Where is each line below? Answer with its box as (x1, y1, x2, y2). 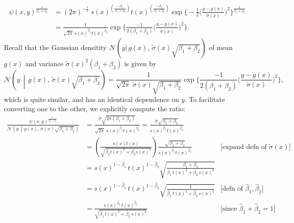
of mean (209, 42, 233, 52)
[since (220, 205, 237, 212)
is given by (124, 58, 157, 68)
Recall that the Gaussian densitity (4, 42, 107, 52)
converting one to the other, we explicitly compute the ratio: (4, 103, 186, 114)
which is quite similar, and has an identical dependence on (4, 94, 179, 104)
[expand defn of (220, 143, 267, 150)
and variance (25, 58, 64, 68)
